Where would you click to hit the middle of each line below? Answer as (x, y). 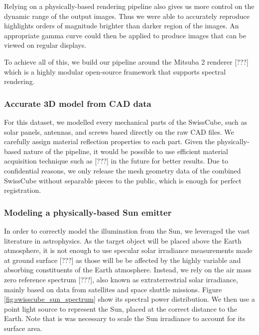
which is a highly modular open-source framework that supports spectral (115, 71)
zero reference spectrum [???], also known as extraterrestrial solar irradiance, (121, 279)
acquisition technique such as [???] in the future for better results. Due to (116, 161)
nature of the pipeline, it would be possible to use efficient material (126, 151)
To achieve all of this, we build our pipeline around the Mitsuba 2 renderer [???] (126, 61)
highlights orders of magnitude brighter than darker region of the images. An (122, 26)
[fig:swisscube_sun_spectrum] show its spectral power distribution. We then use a (129, 299)
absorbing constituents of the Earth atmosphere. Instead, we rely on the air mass (128, 270)
